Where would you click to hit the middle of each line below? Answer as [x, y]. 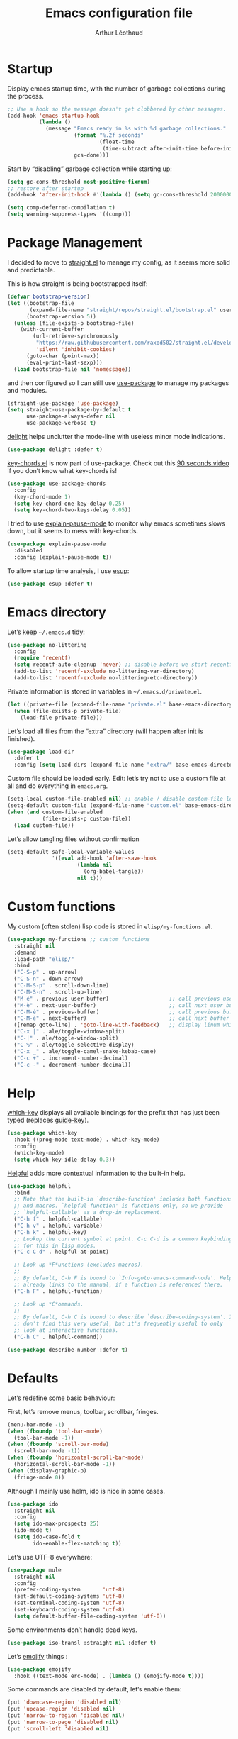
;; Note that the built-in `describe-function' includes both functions [123, 1199]
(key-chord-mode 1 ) [42, 497]
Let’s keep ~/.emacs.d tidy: [46, 632]
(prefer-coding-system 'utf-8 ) [69, 1590]
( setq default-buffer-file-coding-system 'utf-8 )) [90, 1616]
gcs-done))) [92, 155]
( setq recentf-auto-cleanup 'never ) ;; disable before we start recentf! [125, 665]
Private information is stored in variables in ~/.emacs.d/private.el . [104, 691]
